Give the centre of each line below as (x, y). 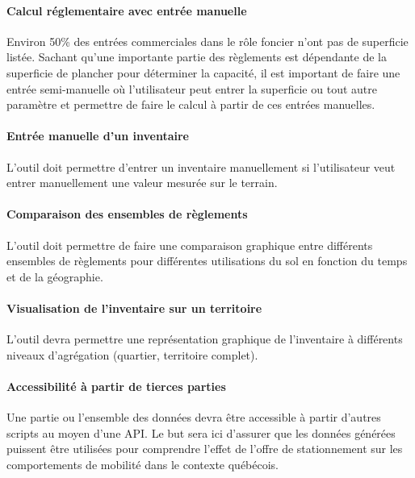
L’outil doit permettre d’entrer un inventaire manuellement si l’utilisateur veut (201, 166)
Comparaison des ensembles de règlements (127, 214)
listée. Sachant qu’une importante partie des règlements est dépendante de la (197, 57)
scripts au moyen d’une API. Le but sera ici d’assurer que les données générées (201, 432)
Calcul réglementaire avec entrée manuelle (127, 10)
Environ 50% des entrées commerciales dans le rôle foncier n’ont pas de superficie (207, 41)
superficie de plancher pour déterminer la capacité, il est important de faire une (203, 72)
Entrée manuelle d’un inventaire (98, 136)
